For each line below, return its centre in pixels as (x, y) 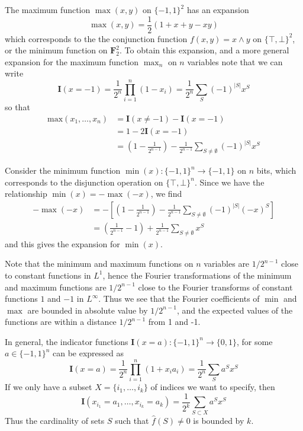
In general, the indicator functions (67, 341)
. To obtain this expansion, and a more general (204, 50)
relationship (26, 194)
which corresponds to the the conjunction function (96, 38)
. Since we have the (229, 182)
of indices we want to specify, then (213, 387)
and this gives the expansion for (62, 243)
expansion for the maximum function (72, 61)
